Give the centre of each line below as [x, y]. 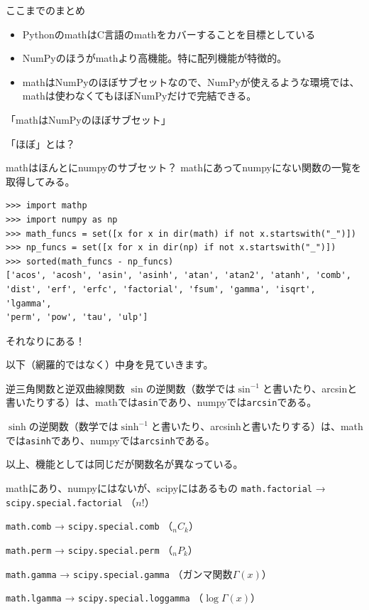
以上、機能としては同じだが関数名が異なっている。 [125, 464]
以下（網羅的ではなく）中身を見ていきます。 [110, 364]
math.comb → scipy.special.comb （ [89, 526]
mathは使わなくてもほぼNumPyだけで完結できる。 [139, 96]
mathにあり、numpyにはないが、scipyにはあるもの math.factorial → [166, 487]
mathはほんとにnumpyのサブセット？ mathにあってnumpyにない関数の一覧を [183, 167]
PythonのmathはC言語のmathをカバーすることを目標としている [169, 34]
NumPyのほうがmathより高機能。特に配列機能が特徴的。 [155, 58]
